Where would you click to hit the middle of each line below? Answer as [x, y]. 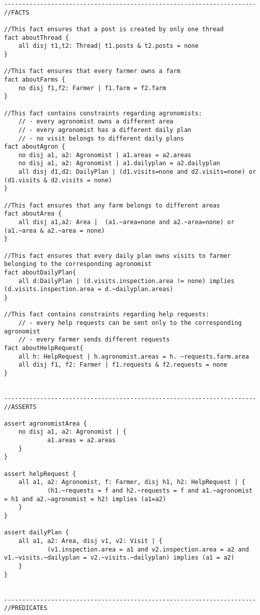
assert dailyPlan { [36, 533]
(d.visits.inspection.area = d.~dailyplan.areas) [89, 289]
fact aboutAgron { [35, 147]
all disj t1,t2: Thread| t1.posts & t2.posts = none [108, 46]
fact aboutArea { [33, 214]
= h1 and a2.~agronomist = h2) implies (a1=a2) [85, 499]
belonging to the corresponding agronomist [78, 264]
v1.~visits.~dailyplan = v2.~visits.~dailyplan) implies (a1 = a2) [119, 558]
